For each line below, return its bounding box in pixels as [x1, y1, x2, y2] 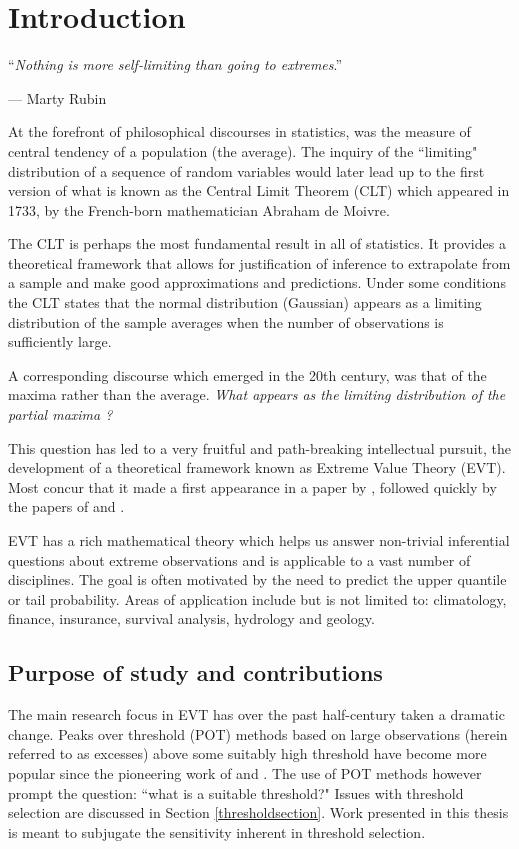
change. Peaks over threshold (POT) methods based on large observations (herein [8, 723, 508, 744]
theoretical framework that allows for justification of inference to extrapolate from [8, 252, 511, 273]
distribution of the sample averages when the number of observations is [8, 311, 444, 332]
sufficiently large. [8, 331, 112, 352]
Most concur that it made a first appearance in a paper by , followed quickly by [8, 476, 497, 497]
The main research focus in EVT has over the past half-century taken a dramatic [8, 704, 505, 725]
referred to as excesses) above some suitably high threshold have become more [8, 743, 487, 764]
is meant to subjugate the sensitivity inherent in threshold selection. [8, 821, 426, 842]
